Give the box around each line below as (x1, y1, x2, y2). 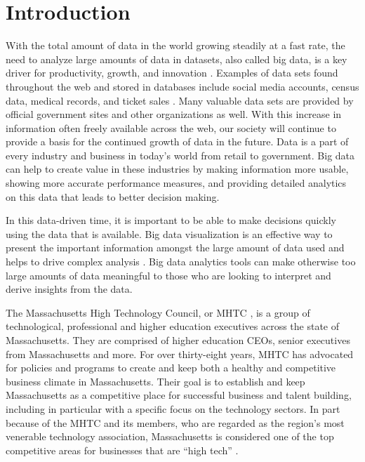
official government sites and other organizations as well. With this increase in (6, 107, 342, 121)
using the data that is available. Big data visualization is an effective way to (6, 226, 333, 241)
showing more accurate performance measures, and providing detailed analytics (6, 176, 347, 190)
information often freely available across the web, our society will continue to (6, 120, 336, 135)
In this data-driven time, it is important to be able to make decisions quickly (6, 213, 336, 227)
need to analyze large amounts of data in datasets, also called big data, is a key (6, 51, 347, 66)
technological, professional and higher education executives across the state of (6, 319, 340, 334)
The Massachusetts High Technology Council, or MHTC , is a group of (6, 305, 310, 319)
